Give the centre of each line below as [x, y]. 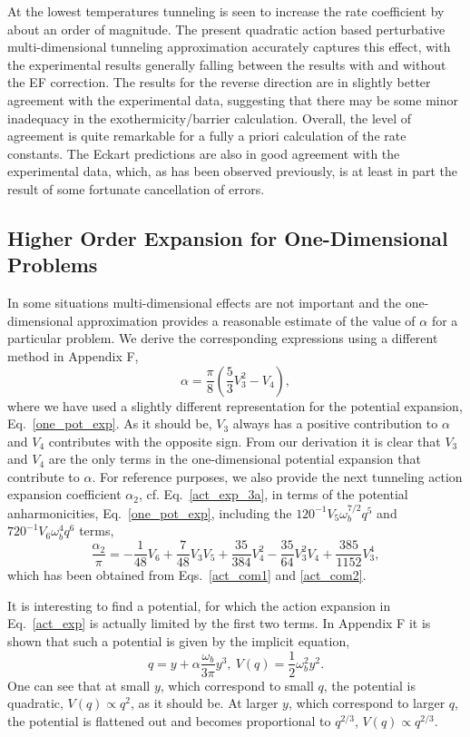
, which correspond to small [237, 685]
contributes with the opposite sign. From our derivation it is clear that [245, 441]
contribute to [44, 476]
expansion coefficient [64, 494]
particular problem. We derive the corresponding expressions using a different [223, 338]
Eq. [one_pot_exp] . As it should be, [110, 423]
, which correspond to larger [367, 703]
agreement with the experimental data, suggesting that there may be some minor [233, 99]
